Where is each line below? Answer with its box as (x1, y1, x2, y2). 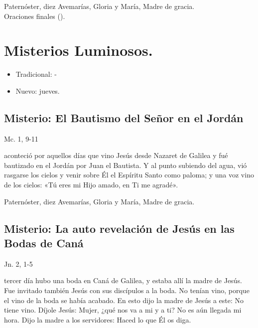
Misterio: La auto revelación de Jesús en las (4, 220, 235, 236)
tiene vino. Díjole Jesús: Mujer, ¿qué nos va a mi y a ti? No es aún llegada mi (4, 305, 242, 315)
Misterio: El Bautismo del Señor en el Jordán (4, 110, 244, 125)
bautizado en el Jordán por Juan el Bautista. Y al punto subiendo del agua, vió (4, 160, 247, 170)
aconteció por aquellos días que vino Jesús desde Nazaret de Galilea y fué (4, 150, 228, 161)
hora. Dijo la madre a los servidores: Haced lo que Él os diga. (4, 314, 191, 325)
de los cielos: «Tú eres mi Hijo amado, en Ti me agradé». (4, 179, 178, 190)
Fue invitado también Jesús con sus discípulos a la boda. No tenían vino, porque (4, 285, 250, 296)
